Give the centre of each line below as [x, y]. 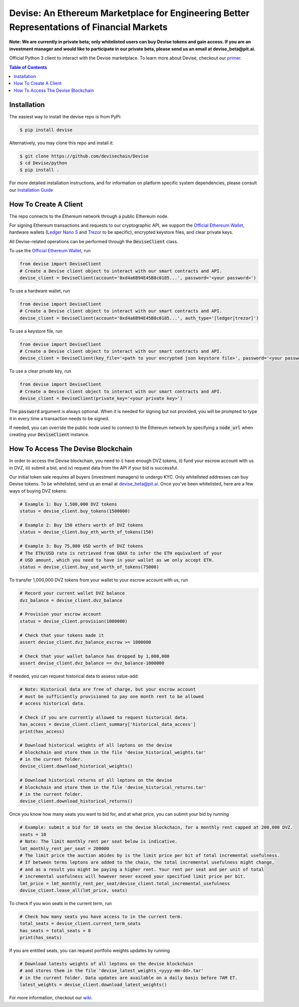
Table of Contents [28, 67]
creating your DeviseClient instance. [49, 435]
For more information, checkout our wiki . [51, 998]
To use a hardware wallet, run [40, 291]
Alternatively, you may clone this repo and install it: [62, 143]
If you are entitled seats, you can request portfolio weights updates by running [90, 951]
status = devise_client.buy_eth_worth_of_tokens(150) [87, 532]
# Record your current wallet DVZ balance [72, 593]
